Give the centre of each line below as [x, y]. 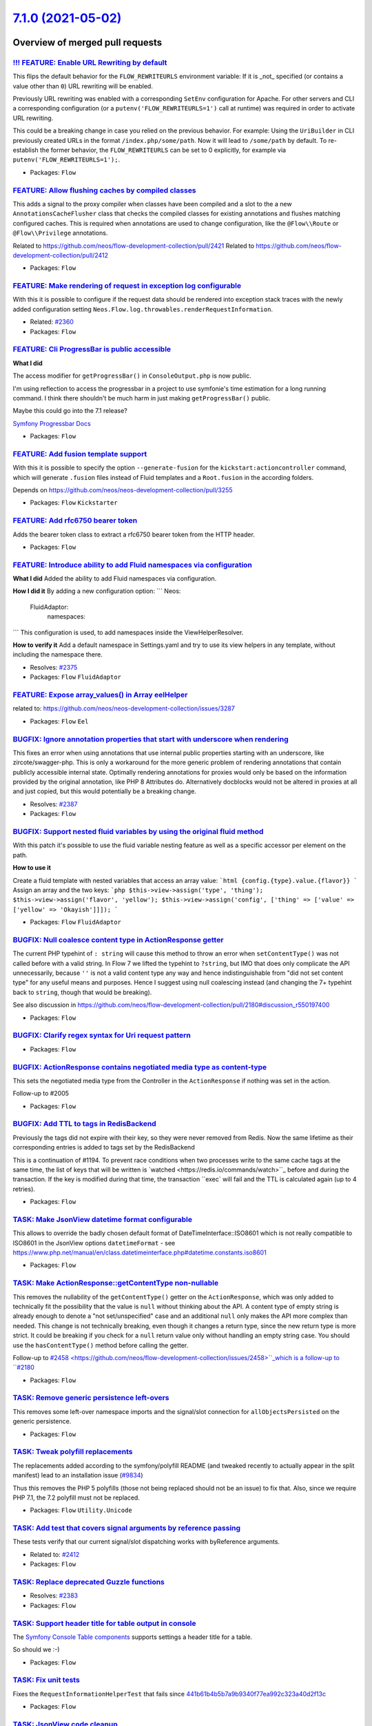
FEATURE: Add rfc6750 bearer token [75, 521]
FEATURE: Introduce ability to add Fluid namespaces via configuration [133, 565]
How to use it [32, 868]
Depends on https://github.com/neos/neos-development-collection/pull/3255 [123, 490]
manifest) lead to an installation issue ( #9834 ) [78, 1475]
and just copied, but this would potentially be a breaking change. [104, 791]
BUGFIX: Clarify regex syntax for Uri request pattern [102, 1036]
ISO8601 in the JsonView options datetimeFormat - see [94, 1243]
